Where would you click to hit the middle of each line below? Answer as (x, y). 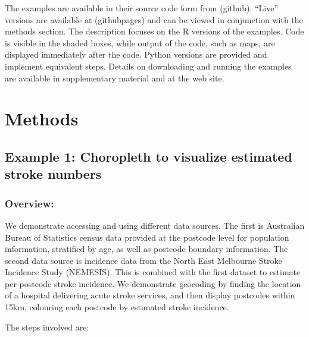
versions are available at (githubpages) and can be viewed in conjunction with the (154, 19)
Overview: (29, 203)
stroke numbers (53, 174)
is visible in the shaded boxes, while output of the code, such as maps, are (140, 42)
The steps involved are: (47, 327)
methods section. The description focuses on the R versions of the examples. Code (154, 31)
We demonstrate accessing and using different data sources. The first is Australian (155, 225)
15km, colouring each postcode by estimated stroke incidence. (117, 307)
